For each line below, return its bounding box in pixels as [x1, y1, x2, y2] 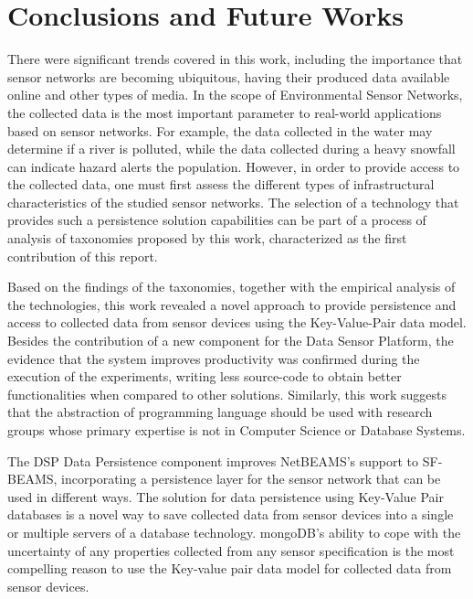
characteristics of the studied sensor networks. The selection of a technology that [7, 192, 459, 211]
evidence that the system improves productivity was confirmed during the [7, 348, 420, 368]
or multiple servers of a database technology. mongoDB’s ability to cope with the [7, 522, 461, 541]
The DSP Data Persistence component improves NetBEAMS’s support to [7, 451, 419, 470]
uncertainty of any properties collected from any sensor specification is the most [7, 540, 455, 560]
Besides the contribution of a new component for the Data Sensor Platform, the [7, 331, 454, 350]
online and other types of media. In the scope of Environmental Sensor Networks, [7, 85, 463, 104]
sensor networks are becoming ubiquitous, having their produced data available [7, 67, 450, 86]
